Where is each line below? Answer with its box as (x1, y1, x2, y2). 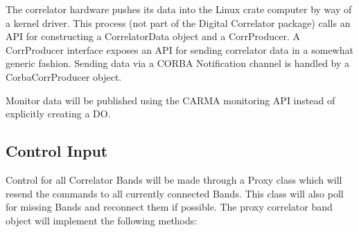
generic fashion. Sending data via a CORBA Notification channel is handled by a (6, 56, 350, 70)
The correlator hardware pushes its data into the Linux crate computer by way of (6, 2, 352, 16)
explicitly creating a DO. (6, 106, 111, 121)
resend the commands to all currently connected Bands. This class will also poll (6, 186, 344, 200)
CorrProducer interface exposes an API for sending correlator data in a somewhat (6, 42, 353, 57)
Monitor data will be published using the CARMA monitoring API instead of (6, 93, 335, 107)
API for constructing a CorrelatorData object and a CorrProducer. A (6, 29, 300, 43)
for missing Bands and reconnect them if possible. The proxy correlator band (6, 200, 333, 214)
